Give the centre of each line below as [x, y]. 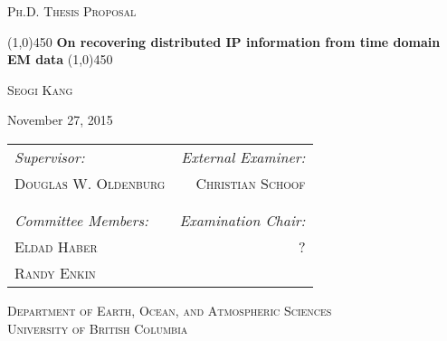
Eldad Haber [56, 246]
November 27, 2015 [60, 120]
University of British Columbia [98, 328]
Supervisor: [50, 156]
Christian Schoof [251, 183]
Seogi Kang [40, 89]
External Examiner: [243, 156]
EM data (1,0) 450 [60, 59]
